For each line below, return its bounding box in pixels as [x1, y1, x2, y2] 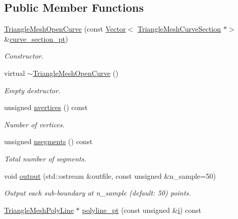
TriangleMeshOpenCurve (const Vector [4, 23, 126, 34]
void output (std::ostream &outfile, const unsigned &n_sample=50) [4, 170, 216, 181]
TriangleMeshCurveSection [138, 23, 221, 34]
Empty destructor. [4, 85, 61, 95]
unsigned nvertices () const [4, 102, 88, 113]
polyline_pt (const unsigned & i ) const [82, 204, 201, 215]
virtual [4, 67, 25, 78]
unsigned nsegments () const [4, 136, 93, 147]
